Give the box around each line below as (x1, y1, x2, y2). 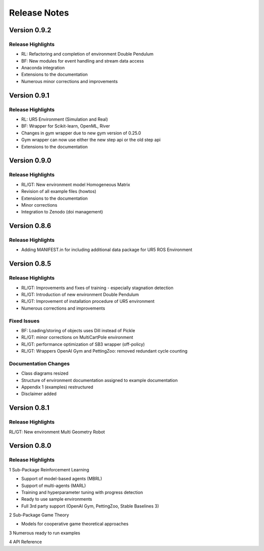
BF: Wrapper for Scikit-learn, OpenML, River (21, 123, 110, 129)
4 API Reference (9, 539, 42, 545)
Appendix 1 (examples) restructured (21, 384, 93, 390)
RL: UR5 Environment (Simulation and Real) (21, 116, 109, 122)
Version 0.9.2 (9, 26, 51, 34)
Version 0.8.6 (9, 222, 51, 230)
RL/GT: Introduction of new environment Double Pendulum (21, 292, 139, 297)
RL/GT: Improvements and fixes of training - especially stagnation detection (21, 285, 174, 291)
